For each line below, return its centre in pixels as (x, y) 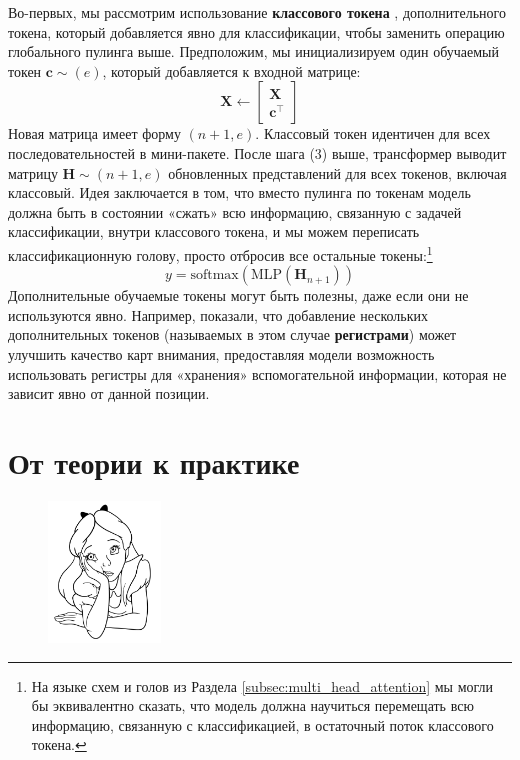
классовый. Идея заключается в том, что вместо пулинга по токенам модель (239, 192)
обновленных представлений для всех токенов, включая (337, 172)
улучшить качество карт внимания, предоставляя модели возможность (221, 353)
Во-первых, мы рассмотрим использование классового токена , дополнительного (257, 12)
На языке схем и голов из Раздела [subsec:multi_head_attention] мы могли (262, 685)
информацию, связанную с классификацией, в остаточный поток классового (262, 724)
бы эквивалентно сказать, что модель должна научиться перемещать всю (252, 705)
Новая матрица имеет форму (94, 133)
